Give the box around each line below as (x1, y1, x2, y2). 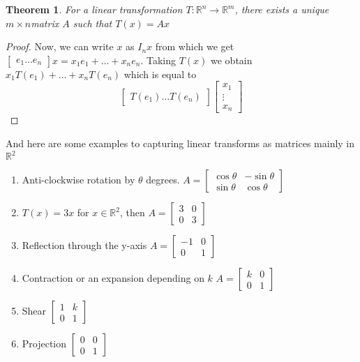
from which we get (155, 39, 234, 54)
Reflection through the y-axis (22, 238, 147, 252)
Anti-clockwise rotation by (22, 172, 135, 187)
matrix (31, 15, 59, 30)
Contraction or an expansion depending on (22, 271, 204, 285)
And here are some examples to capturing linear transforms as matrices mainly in (6, 135, 355, 150)
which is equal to (123, 66, 197, 81)
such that (73, 15, 112, 30)
